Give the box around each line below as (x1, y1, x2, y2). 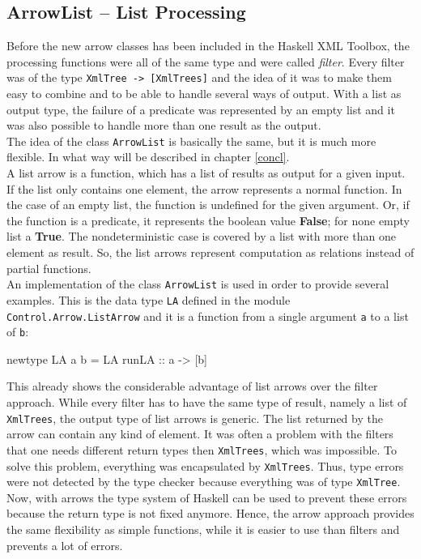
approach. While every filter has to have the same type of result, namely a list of (6, 394, 407, 411)
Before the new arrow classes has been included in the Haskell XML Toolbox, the (6, 37, 410, 54)
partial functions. (6, 259, 91, 276)
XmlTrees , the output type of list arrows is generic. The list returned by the (6, 409, 383, 426)
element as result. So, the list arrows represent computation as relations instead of (6, 244, 415, 261)
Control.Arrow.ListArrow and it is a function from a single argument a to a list (6, 307, 409, 324)
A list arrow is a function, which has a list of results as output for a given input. (6, 164, 406, 181)
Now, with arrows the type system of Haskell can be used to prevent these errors (6, 489, 407, 506)
